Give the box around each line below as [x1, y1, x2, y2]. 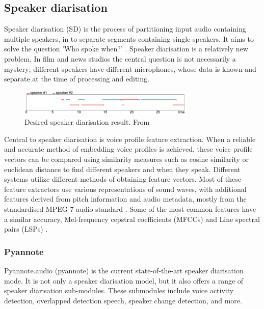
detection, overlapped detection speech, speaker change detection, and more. [4, 295, 242, 305]
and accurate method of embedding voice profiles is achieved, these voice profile [4, 144, 253, 154]
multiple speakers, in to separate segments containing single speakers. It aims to [4, 33, 254, 44]
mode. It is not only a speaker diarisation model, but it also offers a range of [4, 275, 244, 286]
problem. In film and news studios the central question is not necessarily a [4, 53, 236, 64]
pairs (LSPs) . [4, 223, 48, 234]
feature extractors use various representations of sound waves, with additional [4, 183, 247, 194]
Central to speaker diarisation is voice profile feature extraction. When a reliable [4, 133, 256, 144]
